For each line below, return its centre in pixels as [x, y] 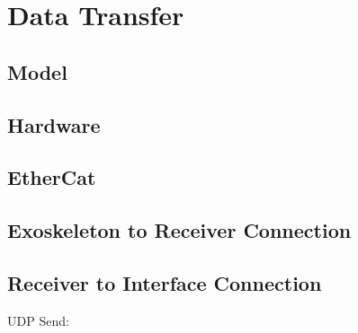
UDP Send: [38, 320]
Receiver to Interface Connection [165, 282]
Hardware [54, 124]
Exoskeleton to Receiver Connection [179, 230]
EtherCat [52, 177]
